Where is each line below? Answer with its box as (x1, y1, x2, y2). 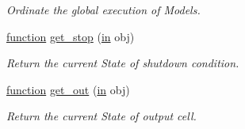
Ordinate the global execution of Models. (6, 2, 201, 17)
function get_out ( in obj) (6, 81, 130, 97)
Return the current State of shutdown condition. (6, 55, 239, 71)
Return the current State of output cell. (6, 108, 197, 124)
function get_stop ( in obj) (6, 28, 135, 44)
